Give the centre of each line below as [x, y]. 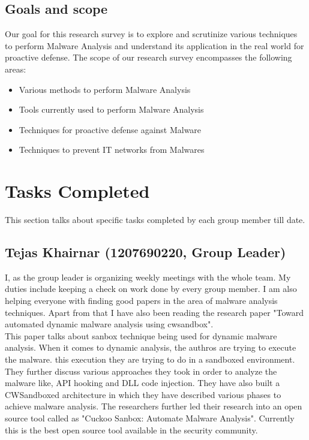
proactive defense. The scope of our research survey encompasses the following [148, 57]
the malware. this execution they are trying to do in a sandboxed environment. [150, 359]
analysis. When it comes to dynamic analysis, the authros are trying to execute [151, 347]
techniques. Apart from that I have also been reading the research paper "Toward [154, 312]
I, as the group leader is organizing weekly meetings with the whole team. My [148, 277]
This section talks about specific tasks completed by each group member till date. [155, 220]
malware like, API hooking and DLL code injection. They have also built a [142, 383]
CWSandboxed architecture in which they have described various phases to [143, 394]
